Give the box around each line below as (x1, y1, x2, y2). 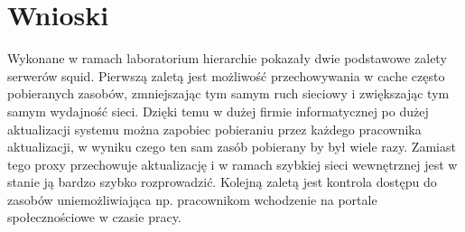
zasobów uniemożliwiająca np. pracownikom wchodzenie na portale (7, 190, 377, 209)
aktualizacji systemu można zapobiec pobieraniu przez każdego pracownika (7, 119, 422, 138)
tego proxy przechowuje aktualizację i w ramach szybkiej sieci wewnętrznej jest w (7, 154, 458, 173)
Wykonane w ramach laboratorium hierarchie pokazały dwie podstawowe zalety (7, 49, 447, 68)
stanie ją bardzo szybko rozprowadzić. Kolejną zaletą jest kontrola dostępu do (7, 172, 437, 191)
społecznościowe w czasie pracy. (7, 208, 181, 227)
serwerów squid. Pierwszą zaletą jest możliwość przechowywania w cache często (7, 66, 445, 85)
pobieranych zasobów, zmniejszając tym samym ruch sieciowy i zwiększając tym (7, 84, 450, 103)
